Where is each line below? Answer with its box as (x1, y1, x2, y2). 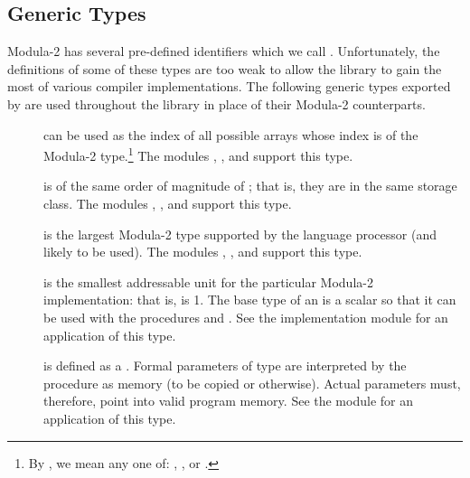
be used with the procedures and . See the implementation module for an (43, 307, 448, 326)
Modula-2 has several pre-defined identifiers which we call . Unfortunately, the (7, 42, 440, 61)
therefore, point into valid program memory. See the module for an (43, 391, 413, 410)
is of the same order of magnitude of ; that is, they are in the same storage (43, 176, 457, 195)
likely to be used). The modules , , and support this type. (43, 242, 362, 261)
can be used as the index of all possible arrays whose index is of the (43, 125, 418, 144)
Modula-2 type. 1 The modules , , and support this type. (43, 144, 353, 164)
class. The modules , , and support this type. (43, 194, 292, 213)
